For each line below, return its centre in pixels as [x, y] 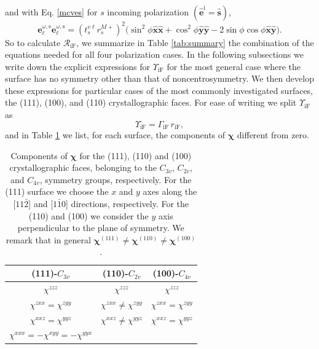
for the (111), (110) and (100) [136, 155]
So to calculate [33, 42]
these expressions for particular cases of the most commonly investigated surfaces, [159, 90]
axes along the [170, 191]
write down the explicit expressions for [78, 66]
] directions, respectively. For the [128, 204]
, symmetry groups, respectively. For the [116, 179]
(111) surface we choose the [57, 191]
